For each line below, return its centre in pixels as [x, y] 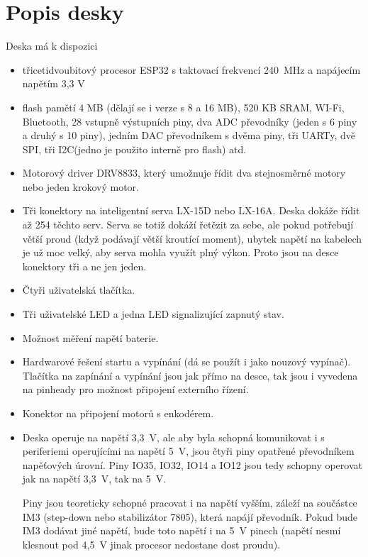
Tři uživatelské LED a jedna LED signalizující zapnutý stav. [153, 314]
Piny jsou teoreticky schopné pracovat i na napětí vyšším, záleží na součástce [190, 502]
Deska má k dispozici [52, 46]
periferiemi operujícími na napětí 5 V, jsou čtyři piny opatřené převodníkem [188, 451]
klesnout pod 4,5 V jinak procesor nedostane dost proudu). [151, 544]
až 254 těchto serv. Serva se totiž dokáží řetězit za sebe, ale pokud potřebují [188, 225]
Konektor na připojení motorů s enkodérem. [118, 413]
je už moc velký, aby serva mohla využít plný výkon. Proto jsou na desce [180, 252]
